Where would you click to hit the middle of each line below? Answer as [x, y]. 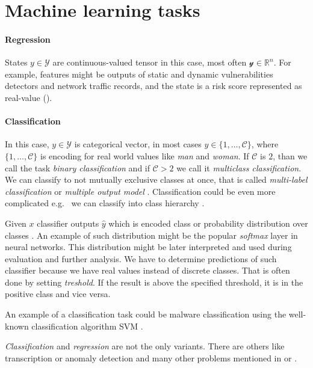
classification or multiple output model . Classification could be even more [140, 191]
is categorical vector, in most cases [138, 144]
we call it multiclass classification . [239, 167]
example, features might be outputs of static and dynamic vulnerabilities [139, 74]
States [16, 62]
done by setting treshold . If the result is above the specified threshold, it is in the [154, 282]
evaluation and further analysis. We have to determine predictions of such [141, 258]
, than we [290, 155]
